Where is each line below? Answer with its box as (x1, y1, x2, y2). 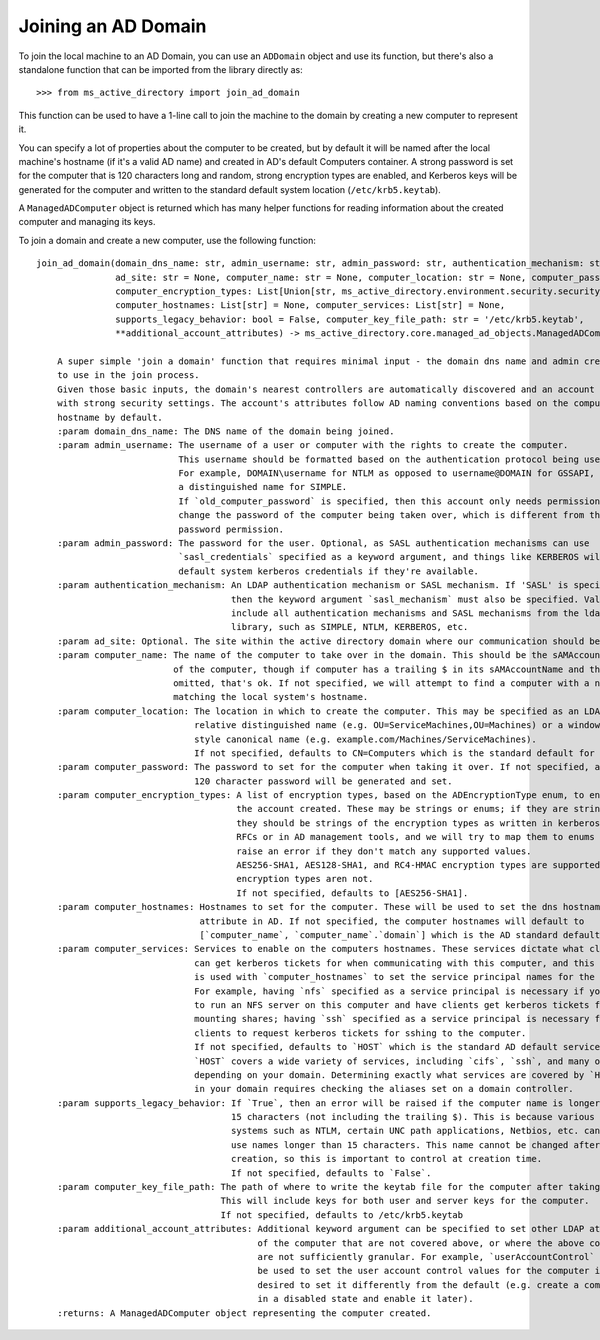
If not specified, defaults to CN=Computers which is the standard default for (193, 747, 595, 759)
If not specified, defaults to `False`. (230, 1167, 432, 1179)
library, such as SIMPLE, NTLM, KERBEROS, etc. (230, 621, 469, 633)
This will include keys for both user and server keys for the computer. (220, 1195, 590, 1207)
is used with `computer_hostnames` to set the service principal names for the (193, 971, 595, 983)
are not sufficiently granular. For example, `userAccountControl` (257, 1251, 595, 1262)
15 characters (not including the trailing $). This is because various (230, 1111, 595, 1123)
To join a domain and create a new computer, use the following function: (18, 234, 317, 246)
